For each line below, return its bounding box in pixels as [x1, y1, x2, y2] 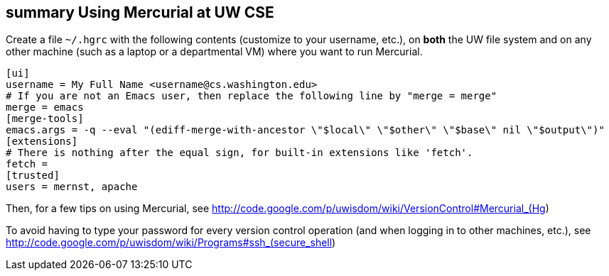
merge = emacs [6, 101, 84, 114]
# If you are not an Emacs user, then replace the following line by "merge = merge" [6, 90, 497, 102]
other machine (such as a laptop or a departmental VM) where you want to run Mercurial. [6, 45, 423, 58]
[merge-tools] [6, 113, 84, 125]
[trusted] [6, 170, 60, 182]
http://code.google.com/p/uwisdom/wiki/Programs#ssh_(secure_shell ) [6, 236, 336, 249]
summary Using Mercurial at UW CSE [6, 4, 274, 21]
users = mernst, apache [6, 181, 138, 193]
